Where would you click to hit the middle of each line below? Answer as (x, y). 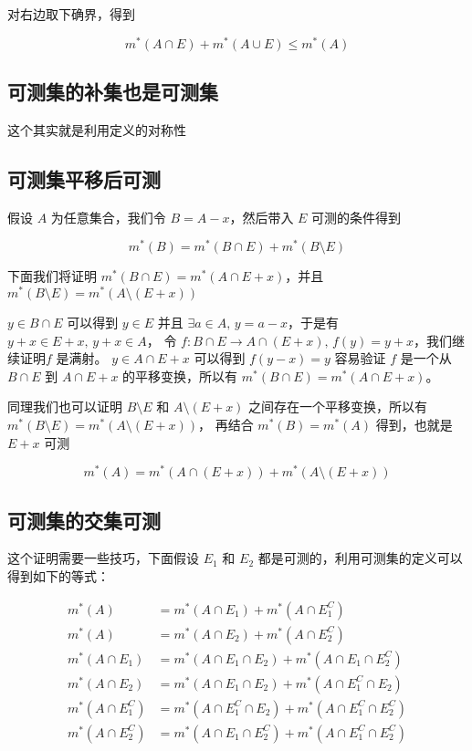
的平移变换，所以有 (180, 375)
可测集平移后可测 (84, 178)
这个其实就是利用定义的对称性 (97, 129)
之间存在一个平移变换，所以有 (338, 407)
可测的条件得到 (357, 217)
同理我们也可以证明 (65, 407)
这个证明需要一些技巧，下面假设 (103, 558)
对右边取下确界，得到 (71, 14)
